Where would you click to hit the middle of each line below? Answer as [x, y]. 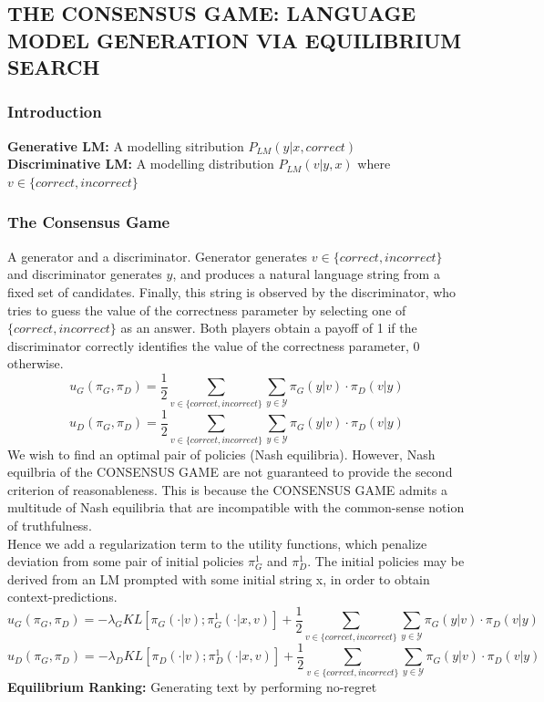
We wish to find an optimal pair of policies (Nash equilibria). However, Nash [221, 454]
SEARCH [54, 67]
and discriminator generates [85, 274]
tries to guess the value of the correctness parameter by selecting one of [207, 310]
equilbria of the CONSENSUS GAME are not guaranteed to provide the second [230, 472]
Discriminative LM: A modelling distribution [141, 164]
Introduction [55, 112]
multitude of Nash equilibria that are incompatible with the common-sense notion [236, 507]
